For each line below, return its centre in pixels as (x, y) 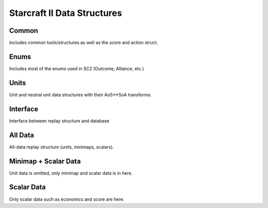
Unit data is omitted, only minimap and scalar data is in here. (71, 173)
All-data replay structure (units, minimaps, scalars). (62, 147)
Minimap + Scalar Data (45, 161)
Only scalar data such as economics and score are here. (67, 199)
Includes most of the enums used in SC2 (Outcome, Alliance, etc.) (76, 68)
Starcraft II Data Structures (66, 13)
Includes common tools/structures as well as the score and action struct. (84, 43)
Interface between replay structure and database (59, 121)
